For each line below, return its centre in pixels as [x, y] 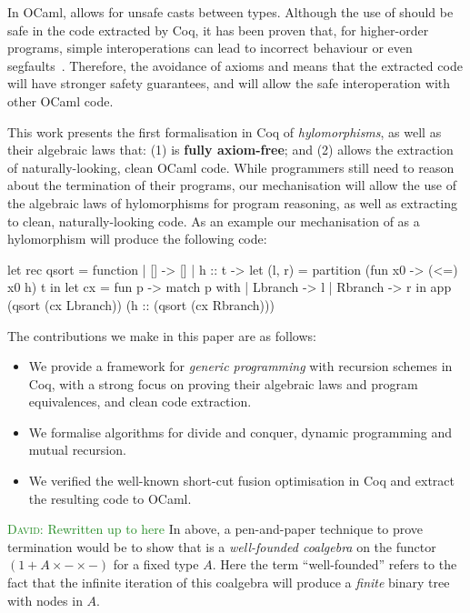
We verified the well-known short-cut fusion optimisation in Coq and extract [241, 481]
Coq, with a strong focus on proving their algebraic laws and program [223, 383]
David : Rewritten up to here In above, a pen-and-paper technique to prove [215, 529]
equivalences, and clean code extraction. [140, 402]
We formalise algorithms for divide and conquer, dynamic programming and [240, 432]
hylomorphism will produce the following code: [137, 239]
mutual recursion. [77, 450]
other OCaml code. [60, 100]
